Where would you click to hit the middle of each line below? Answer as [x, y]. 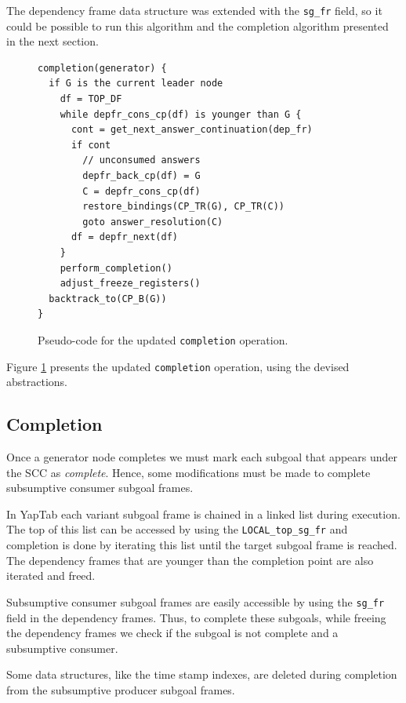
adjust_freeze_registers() [130, 284]
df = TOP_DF [91, 99]
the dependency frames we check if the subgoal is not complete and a [172, 633]
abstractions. [37, 382]
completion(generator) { [102, 68]
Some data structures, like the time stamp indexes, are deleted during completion [202, 674]
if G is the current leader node [136, 84]
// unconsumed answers [141, 160]
